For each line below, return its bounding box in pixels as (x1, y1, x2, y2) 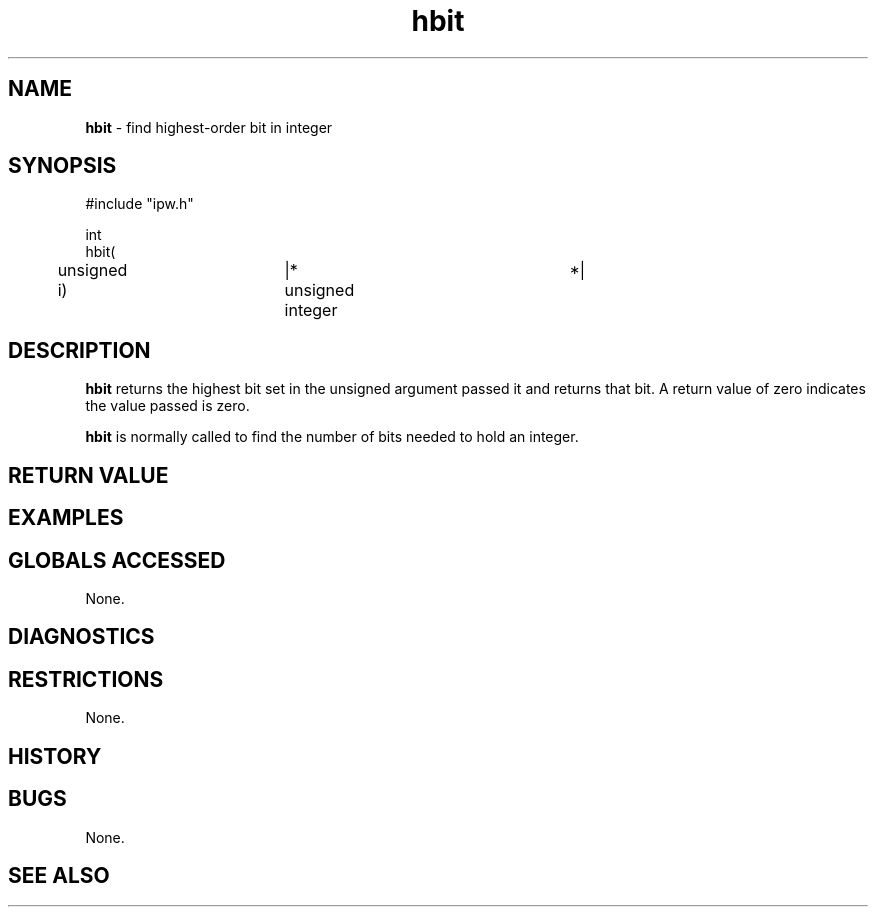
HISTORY (8, 743, 102, 769)
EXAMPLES (8, 505, 124, 531)
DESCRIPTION (8, 337, 151, 363)
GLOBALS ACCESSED (8, 547, 226, 573)
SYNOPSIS (8, 153, 117, 179)
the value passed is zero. (85, 397, 250, 415)
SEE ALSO (8, 862, 110, 888)
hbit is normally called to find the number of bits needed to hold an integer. (85, 428, 579, 446)
